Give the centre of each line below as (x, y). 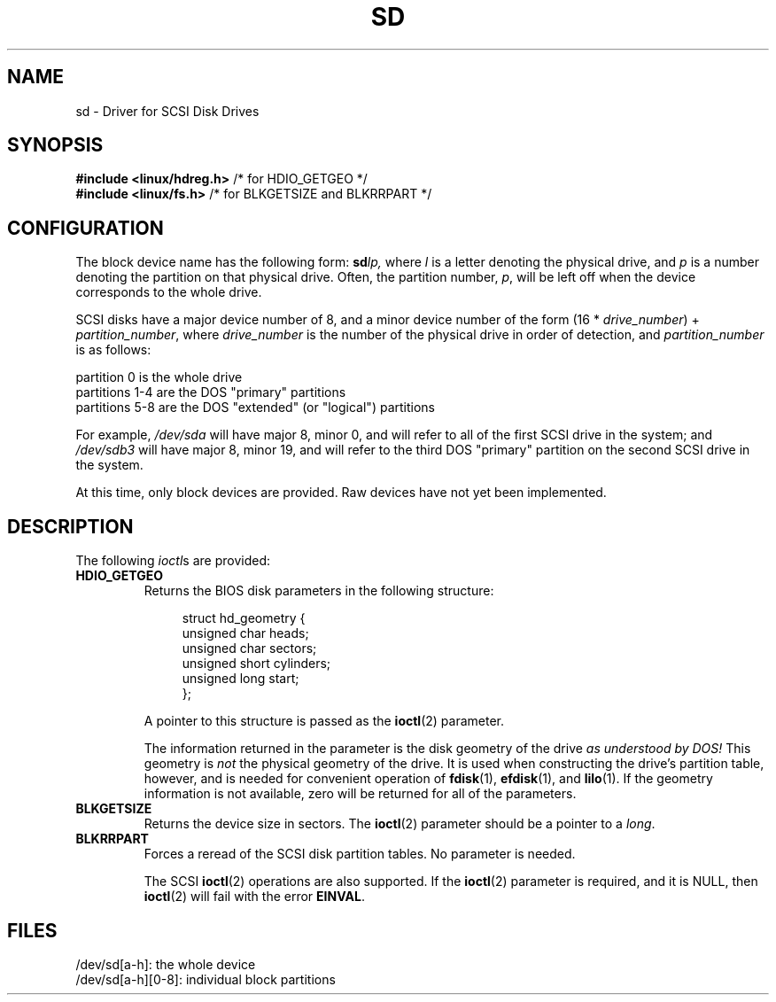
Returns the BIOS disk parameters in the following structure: (319, 591)
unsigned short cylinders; (256, 664)
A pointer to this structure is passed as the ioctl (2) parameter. (324, 721)
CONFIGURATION (85, 228)
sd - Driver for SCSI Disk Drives (167, 111)
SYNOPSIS (55, 145)
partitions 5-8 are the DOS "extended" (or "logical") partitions (255, 408)
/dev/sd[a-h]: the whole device (166, 964)
